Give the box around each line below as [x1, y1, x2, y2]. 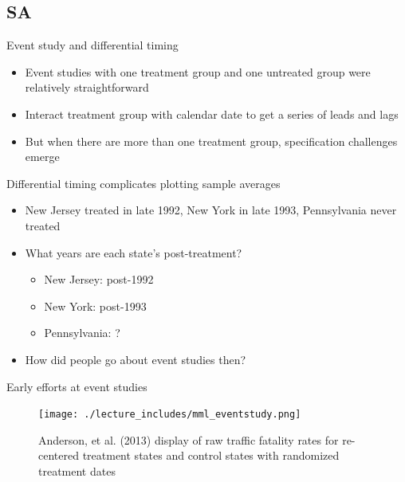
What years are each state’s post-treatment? [25, 244, 242, 261]
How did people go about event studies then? [25, 351, 246, 367]
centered [38, 447, 79, 464]
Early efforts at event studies [6, 378, 147, 394]
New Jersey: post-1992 [44, 271, 154, 288]
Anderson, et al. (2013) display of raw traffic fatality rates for [38, 431, 339, 448]
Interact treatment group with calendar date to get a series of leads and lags [25, 105, 399, 122]
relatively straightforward [25, 79, 149, 96]
